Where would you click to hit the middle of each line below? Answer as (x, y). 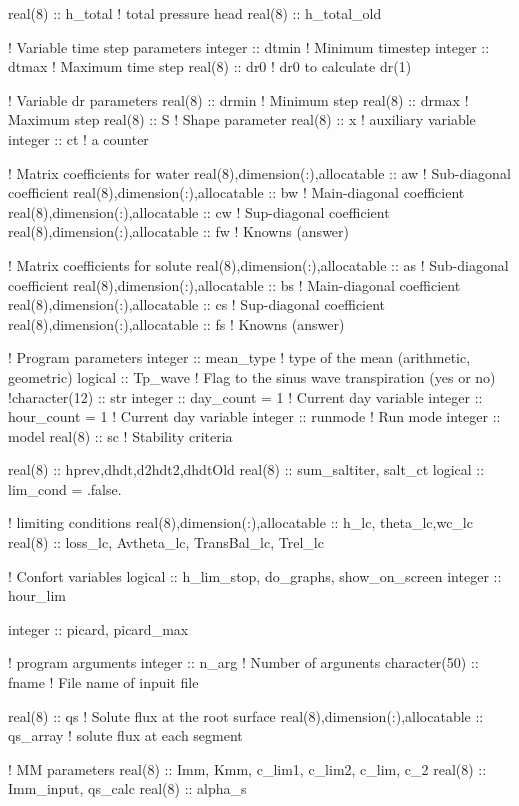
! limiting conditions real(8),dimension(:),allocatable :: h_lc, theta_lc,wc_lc (240, 522)
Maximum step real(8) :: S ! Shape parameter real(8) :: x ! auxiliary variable (242, 119)
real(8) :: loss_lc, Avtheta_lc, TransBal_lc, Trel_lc (166, 542)
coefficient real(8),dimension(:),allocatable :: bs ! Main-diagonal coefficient (234, 284)
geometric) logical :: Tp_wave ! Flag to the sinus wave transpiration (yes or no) (252, 376)
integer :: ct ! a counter (78, 138)
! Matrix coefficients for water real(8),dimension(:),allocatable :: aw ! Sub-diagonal (259, 172)
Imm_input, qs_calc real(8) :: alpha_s (127, 788)
